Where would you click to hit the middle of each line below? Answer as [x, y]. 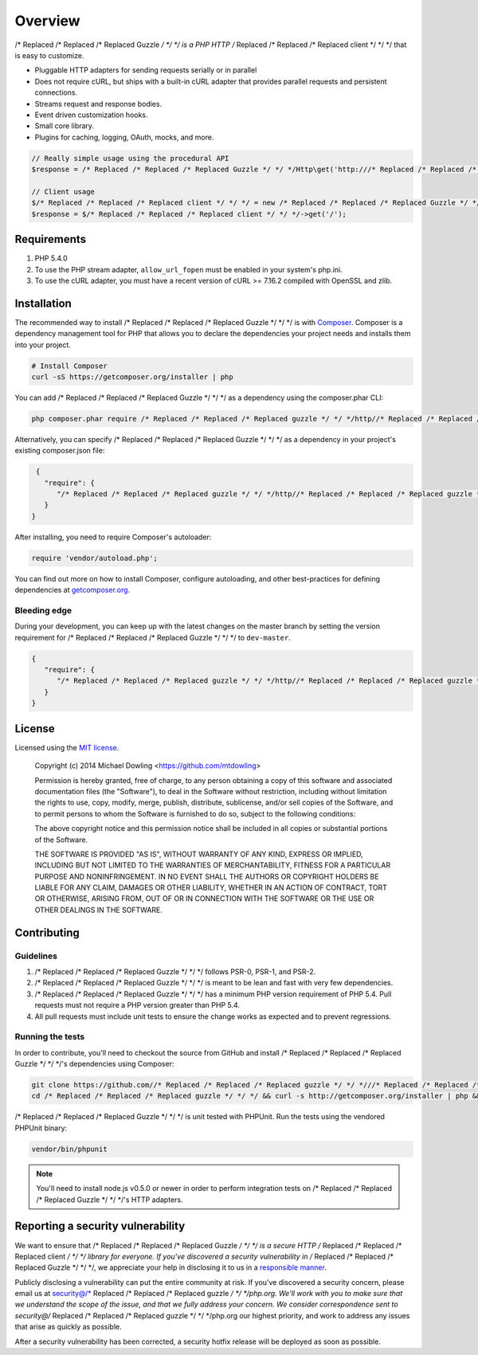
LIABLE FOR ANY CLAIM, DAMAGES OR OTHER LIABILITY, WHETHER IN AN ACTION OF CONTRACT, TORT [211, 887]
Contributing [47, 932]
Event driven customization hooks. [91, 115]
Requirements [51, 239]
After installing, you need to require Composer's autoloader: [113, 537]
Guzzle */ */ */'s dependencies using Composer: [94, 1064]
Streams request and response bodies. [98, 104]
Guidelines [36, 956]
